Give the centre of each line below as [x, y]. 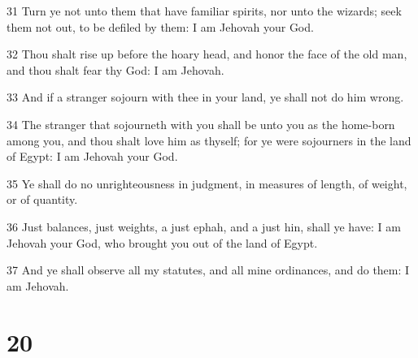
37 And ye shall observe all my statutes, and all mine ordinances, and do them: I [208, 270]
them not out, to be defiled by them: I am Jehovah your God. [160, 26]
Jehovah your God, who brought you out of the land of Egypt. [162, 242]
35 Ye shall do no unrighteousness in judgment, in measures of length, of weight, [207, 183]
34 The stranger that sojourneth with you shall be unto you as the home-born [201, 124]
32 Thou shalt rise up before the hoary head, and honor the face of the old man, [207, 54]
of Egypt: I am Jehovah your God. [92, 156]
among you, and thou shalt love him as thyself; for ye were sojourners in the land [209, 140]
